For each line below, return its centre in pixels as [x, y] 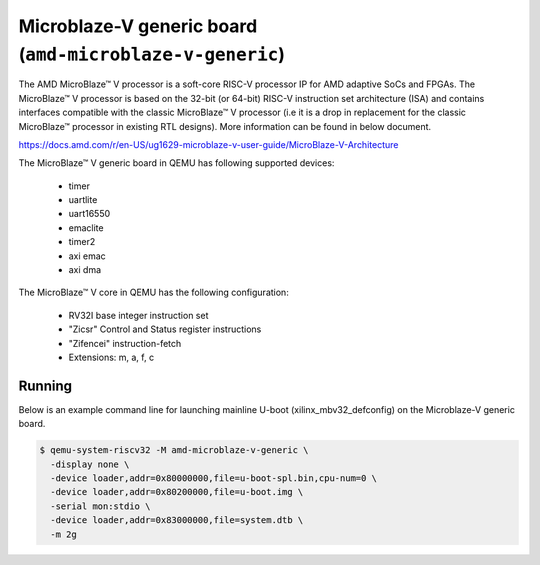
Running [45, 385]
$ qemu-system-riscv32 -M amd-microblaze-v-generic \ [174, 450]
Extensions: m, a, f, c [111, 357]
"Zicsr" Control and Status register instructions [165, 329]
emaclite [86, 227]
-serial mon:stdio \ [100, 506]
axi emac [87, 256]
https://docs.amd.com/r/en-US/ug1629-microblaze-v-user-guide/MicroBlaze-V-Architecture [208, 144]
